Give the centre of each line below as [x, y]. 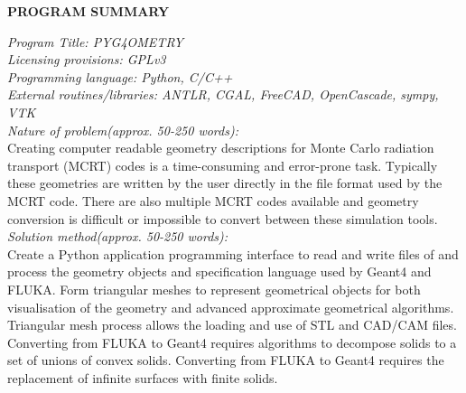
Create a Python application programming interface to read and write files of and [233, 253]
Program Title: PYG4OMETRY [95, 41]
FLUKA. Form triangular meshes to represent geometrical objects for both [214, 289]
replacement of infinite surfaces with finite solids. [143, 377]
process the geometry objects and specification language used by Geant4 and [219, 271]
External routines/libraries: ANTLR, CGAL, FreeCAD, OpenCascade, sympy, [223, 94]
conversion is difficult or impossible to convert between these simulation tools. [223, 218]
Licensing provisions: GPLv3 [87, 59]
